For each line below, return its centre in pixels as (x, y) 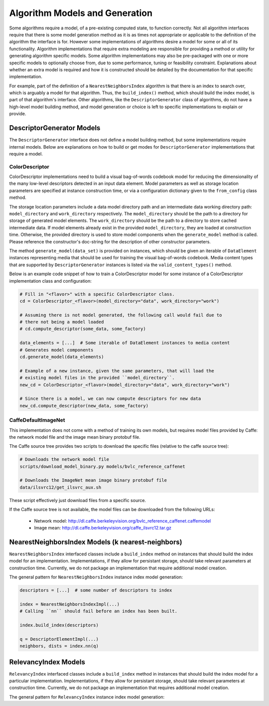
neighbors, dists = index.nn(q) (59, 646)
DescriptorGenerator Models (55, 128)
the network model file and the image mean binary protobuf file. (75, 437)
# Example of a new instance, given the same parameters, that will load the (117, 371)
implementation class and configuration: (51, 281)
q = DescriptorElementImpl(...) (59, 639)
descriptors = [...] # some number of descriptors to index (96, 590)
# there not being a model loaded (62, 322)
